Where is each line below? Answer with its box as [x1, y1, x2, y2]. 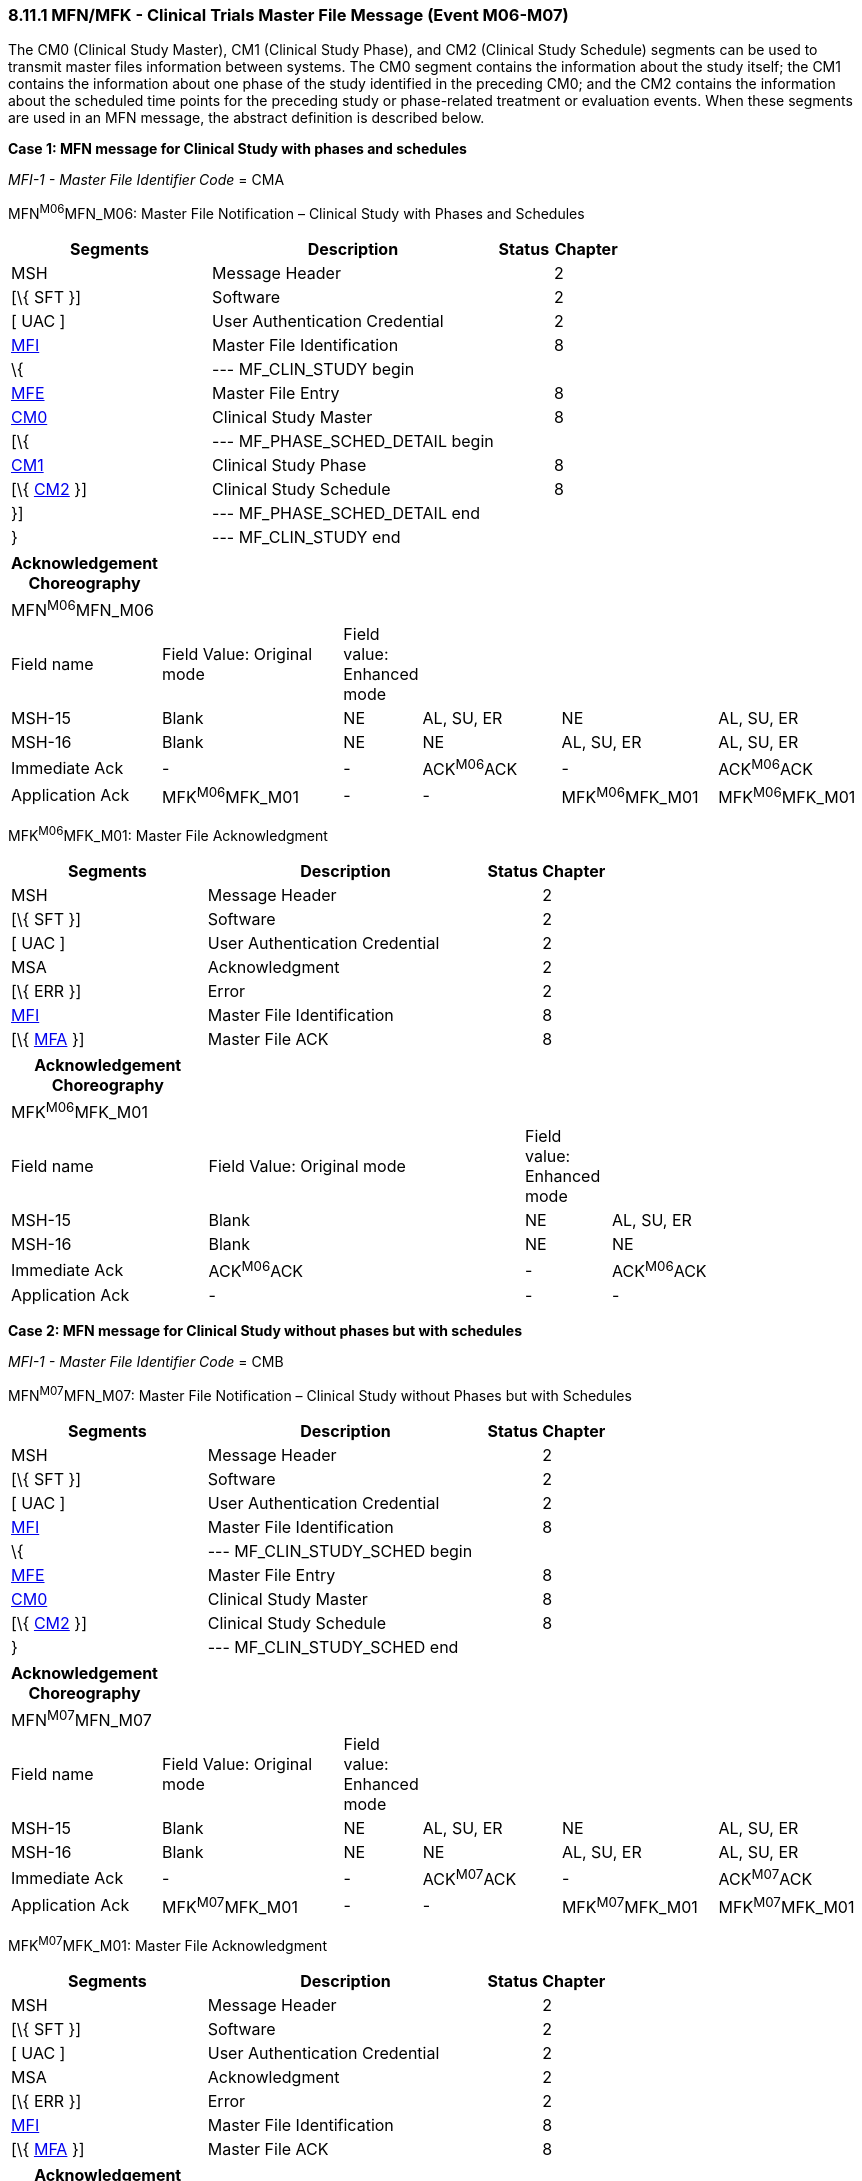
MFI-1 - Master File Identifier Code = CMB [8, 1353, 284, 1371]
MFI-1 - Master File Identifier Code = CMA [8, 171, 285, 189]
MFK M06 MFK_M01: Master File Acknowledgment [8, 824, 328, 844]
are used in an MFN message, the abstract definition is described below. [8, 109, 485, 127]
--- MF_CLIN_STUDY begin [212, 359, 415, 380]
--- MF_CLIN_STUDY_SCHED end [207, 1636, 459, 1657]
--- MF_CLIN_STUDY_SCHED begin [207, 1540, 473, 1561]
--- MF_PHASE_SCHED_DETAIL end [212, 503, 481, 524]
